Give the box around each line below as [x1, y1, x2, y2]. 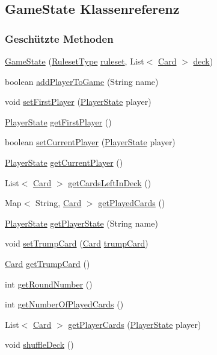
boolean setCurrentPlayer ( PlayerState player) [5, 136, 176, 148]
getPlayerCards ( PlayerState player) [68, 318, 201, 330]
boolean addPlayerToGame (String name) [5, 75, 159, 87]
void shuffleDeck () [5, 338, 74, 351]
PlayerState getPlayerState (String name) [5, 216, 158, 229]
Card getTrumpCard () [5, 257, 90, 269]
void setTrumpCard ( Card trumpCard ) [5, 237, 148, 250]
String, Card [35, 196, 82, 209]
